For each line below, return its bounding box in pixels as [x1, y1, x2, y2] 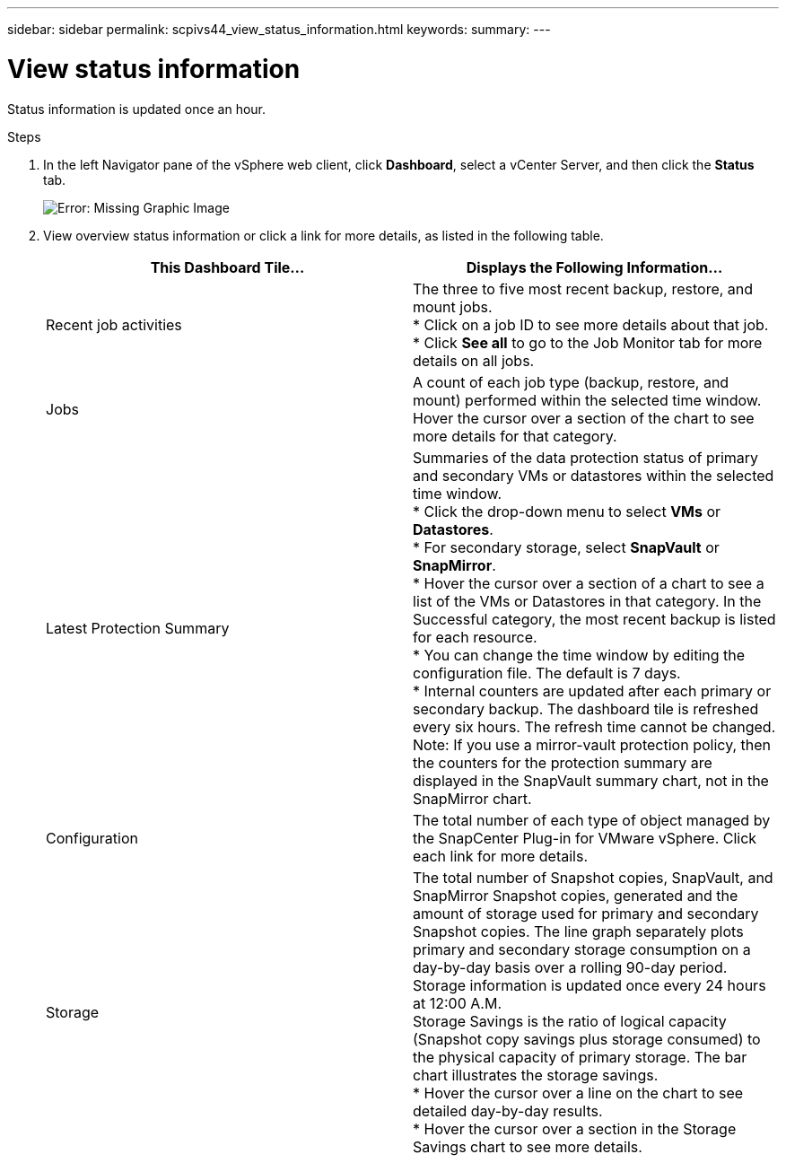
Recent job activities [46, 315, 182, 334]
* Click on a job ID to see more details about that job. [413, 315, 769, 334]
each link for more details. [413, 846, 589, 865]
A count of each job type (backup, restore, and [413, 372, 729, 391]
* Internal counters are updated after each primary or [413, 681, 772, 700]
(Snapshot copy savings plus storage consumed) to [413, 1029, 761, 1048]
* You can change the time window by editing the [413, 645, 746, 664]
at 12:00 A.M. [413, 993, 502, 1012]
